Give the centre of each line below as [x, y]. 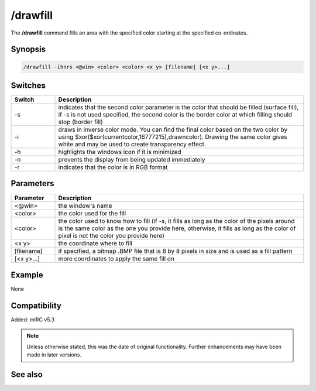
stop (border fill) [81, 122]
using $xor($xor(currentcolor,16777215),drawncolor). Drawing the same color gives [173, 137]
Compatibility [36, 305]
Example [27, 275]
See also [27, 374]
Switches [28, 85]
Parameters [32, 184]
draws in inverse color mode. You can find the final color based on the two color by [173, 130]
